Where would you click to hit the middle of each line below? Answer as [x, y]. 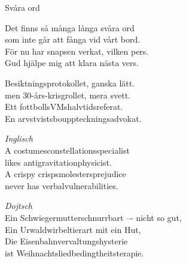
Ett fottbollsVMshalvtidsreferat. [64, 107]
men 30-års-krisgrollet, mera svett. [68, 95]
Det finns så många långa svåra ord [70, 27]
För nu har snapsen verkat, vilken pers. [77, 51]
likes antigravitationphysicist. [58, 162]
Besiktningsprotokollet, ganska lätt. [70, 83]
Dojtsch [19, 206]
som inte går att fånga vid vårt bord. [73, 39]
